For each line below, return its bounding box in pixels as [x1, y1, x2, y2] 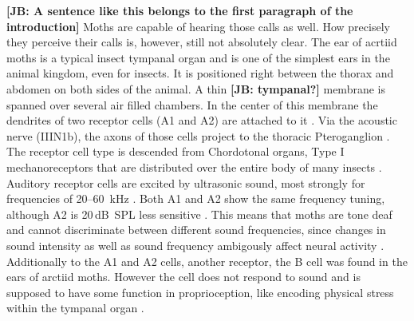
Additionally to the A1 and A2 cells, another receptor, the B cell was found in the [6, 252, 408, 269]
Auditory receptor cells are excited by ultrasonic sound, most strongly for [6, 174, 365, 191]
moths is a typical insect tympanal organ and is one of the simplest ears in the [6, 49, 390, 65]
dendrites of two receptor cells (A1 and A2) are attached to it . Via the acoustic [6, 112, 397, 129]
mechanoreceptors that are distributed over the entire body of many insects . [6, 158, 382, 175]
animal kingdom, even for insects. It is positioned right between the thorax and [6, 65, 394, 81]
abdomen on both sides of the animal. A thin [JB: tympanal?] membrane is [6, 80, 385, 97]
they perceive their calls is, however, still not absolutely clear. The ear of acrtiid [6, 34, 397, 50]
